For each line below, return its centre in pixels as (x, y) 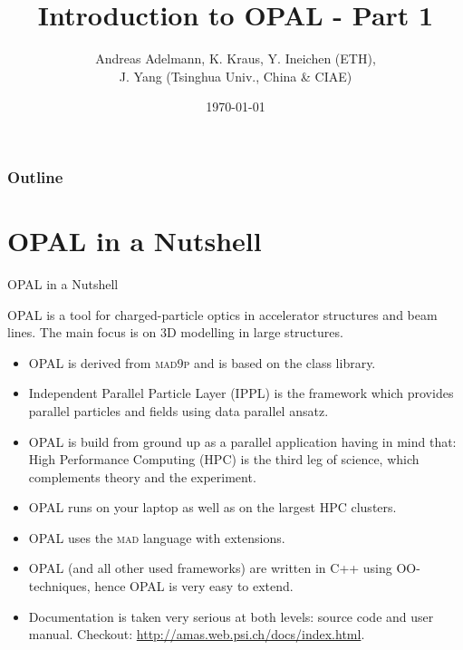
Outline (35, 176)
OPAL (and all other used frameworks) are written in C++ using (210, 568)
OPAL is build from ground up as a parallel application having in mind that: (242, 441)
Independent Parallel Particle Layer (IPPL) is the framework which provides (241, 393)
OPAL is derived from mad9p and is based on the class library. (202, 362)
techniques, (59, 586)
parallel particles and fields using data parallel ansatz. (178, 410)
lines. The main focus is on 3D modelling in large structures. (175, 332)
